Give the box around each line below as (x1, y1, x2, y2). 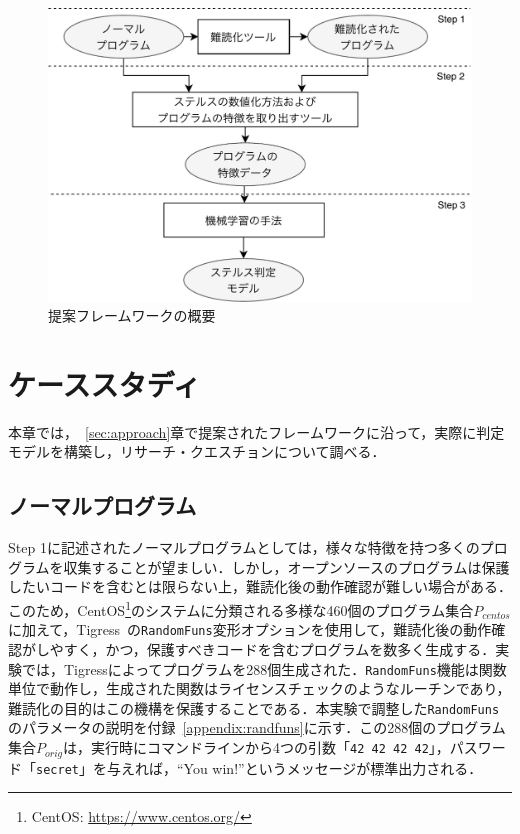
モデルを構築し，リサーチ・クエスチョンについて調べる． (8, 441, 386, 462)
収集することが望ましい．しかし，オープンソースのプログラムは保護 (63, 556, 510, 577)
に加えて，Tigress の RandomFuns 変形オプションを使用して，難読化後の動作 (8, 619, 492, 640)
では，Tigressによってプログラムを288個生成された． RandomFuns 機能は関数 (21, 658, 507, 679)
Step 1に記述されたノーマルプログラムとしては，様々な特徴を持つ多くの (8, 537, 480, 558)
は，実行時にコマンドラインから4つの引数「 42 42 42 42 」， (63, 737, 450, 758)
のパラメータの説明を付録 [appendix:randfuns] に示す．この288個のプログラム (8, 717, 506, 738)
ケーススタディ (8, 363, 201, 404)
